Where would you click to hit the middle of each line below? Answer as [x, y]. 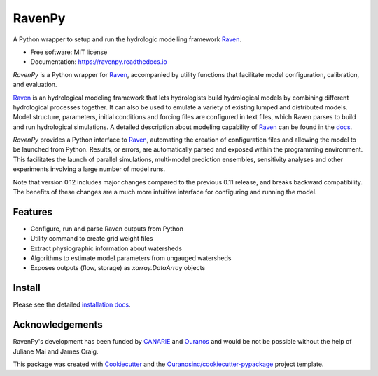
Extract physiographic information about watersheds [106, 248]
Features [33, 211]
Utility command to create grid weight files [92, 239]
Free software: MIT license [69, 52]
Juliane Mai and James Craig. [56, 351]
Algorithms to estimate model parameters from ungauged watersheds [131, 258]
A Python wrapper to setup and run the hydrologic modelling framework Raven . [127, 39]
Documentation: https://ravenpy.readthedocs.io [99, 62]
